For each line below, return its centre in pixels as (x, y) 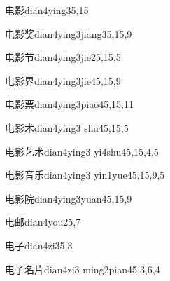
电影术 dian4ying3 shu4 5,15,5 (67, 127)
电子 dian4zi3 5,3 (39, 245)
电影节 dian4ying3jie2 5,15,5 (63, 57)
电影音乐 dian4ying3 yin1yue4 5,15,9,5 (85, 175)
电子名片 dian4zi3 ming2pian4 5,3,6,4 (83, 269)
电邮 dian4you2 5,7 (43, 222)
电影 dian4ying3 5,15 (47, 10)
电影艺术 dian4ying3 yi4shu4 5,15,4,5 (82, 151)
